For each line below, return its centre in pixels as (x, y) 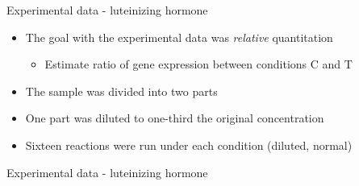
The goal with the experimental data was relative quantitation (179, 37)
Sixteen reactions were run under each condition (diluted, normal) (189, 145)
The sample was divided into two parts (121, 91)
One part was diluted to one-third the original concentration (175, 118)
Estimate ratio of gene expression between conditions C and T (198, 64)
